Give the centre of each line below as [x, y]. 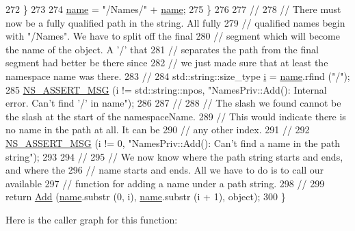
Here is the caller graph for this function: [92, 219]
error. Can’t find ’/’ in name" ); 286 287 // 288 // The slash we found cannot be [173, 103]
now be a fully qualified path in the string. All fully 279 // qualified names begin [175, 22]
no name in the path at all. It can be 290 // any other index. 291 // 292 [158, 130]
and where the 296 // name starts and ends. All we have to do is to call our [165, 170]
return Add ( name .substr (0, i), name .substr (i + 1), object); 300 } [146, 196]
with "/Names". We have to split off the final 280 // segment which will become [173, 36]
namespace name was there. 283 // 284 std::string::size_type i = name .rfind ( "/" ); [178, 76]
